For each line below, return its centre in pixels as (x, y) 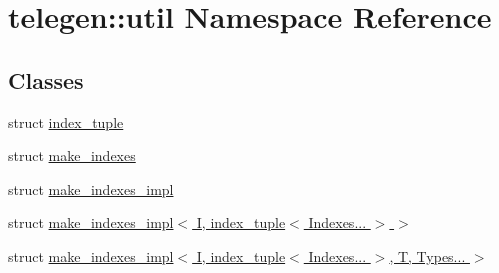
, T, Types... (427, 255)
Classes (46, 79)
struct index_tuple (66, 121)
